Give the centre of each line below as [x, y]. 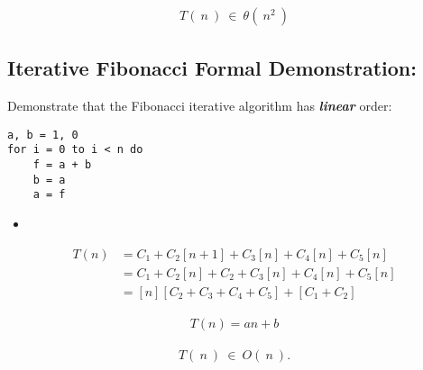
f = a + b [62, 165]
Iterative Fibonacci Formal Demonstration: [212, 68]
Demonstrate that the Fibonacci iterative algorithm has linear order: [200, 106]
